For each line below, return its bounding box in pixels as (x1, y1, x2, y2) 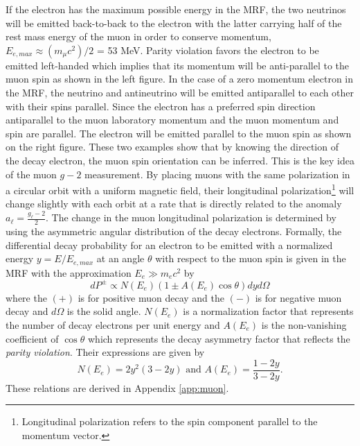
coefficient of (6, 331, 59, 345)
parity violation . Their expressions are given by (6, 345, 205, 359)
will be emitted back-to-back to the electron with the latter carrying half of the (6, 15, 342, 30)
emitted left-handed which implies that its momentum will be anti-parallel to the (6, 58, 350, 72)
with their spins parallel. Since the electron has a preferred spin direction (6, 98, 316, 113)
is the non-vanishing (261, 317, 347, 332)
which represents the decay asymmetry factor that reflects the (87, 331, 350, 345)
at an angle (96, 251, 145, 266)
